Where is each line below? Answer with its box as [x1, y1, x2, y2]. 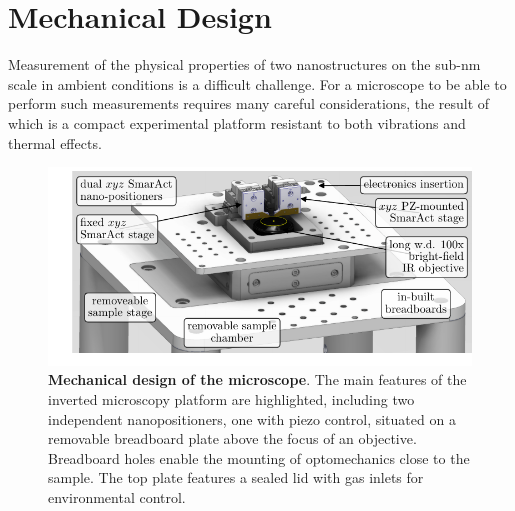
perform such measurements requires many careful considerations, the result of [8, 93, 490, 114]
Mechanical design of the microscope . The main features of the [48, 369, 467, 390]
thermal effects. [8, 132, 102, 153]
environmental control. [48, 486, 186, 507]
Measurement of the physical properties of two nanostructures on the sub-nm [8, 54, 481, 75]
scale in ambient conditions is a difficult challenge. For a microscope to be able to [8, 73, 507, 94]
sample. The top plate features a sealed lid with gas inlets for [48, 467, 424, 488]
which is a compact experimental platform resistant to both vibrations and [8, 112, 466, 133]
